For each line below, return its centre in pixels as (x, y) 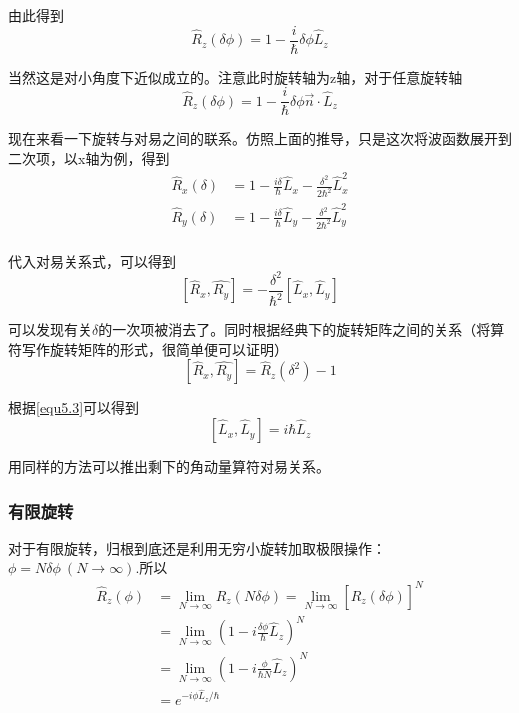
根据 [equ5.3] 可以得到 (74, 407)
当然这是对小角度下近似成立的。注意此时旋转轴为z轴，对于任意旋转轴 (235, 76)
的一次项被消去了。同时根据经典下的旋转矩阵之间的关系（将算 (301, 329)
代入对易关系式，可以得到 (92, 260)
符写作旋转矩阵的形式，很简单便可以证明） (148, 348)
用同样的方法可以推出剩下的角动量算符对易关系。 (169, 466)
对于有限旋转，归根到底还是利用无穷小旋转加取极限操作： (197, 547)
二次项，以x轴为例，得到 (89, 157)
